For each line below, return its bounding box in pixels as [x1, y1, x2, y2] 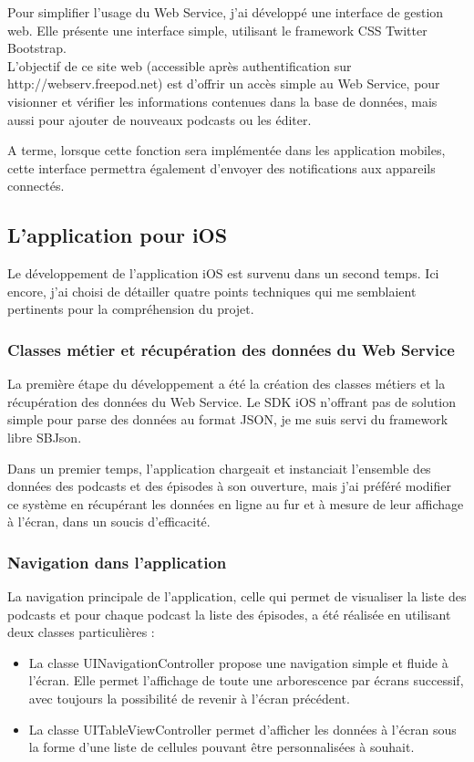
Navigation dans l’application [7, 550, 227, 573]
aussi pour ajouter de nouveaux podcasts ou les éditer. [7, 110, 312, 129]
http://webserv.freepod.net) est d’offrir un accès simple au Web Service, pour [7, 74, 440, 93]
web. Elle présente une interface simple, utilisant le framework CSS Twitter [7, 20, 428, 39]
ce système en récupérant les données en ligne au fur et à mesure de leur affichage [7, 494, 464, 513]
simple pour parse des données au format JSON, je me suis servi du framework [7, 410, 448, 429]
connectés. [7, 176, 65, 195]
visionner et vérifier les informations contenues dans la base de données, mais [7, 91, 438, 110]
